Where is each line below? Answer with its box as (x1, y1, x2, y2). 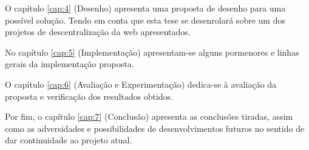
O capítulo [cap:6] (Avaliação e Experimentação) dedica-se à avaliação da (5, 77, 277, 90)
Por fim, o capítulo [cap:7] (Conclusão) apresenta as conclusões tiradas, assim (5, 110, 293, 123)
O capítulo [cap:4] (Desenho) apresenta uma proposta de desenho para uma (5, 2, 286, 14)
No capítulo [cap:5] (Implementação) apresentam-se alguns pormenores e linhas (5, 45, 299, 58)
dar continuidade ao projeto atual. (5, 134, 132, 146)
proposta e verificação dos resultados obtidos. (5, 90, 174, 102)
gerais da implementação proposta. (5, 57, 134, 70)
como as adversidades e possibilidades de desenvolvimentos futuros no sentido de (5, 122, 305, 134)
